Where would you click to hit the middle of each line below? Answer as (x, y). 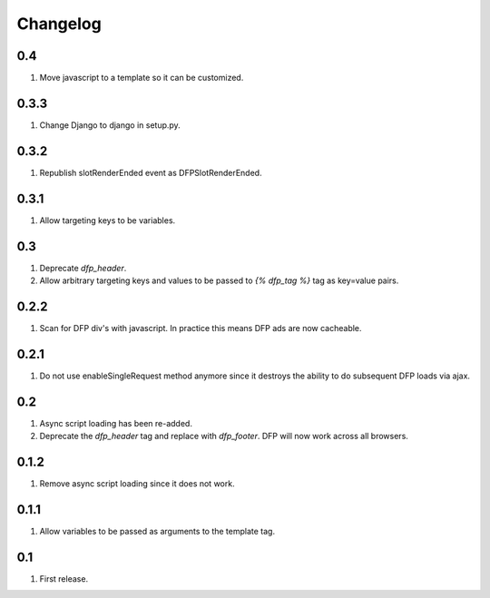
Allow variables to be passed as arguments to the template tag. (157, 531)
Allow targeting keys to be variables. (108, 220)
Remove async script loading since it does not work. (137, 484)
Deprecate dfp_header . (83, 268)
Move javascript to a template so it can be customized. (142, 78)
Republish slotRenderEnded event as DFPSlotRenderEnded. (151, 172)
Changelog (59, 24)
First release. (64, 578)
